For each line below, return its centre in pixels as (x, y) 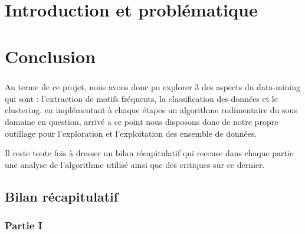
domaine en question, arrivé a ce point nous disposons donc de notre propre (142, 121)
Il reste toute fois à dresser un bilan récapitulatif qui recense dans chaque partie (149, 153)
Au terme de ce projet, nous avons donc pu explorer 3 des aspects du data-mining (153, 87)
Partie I (24, 225)
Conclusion (50, 56)
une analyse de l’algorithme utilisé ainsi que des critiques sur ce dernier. (135, 164)
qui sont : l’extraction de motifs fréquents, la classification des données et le (141, 98)
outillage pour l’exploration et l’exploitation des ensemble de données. (131, 133)
